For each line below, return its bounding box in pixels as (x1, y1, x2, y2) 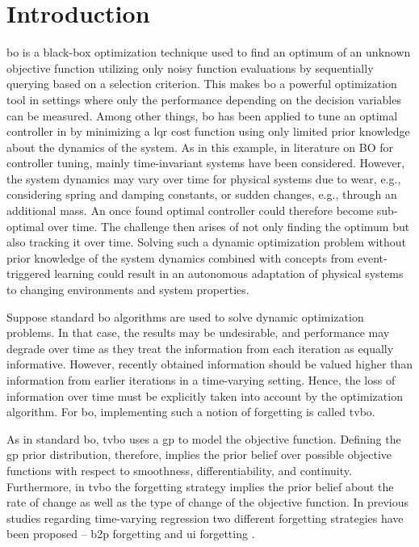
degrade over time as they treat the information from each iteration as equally (6, 339, 394, 356)
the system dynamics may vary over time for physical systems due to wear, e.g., (6, 170, 401, 187)
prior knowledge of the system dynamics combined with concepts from (6, 249, 354, 266)
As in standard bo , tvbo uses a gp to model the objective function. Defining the (6, 430, 401, 447)
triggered (6, 265, 51, 282)
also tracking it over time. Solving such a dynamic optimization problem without (6, 234, 406, 250)
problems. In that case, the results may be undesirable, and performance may (6, 324, 390, 341)
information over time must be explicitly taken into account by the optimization (6, 387, 403, 404)
